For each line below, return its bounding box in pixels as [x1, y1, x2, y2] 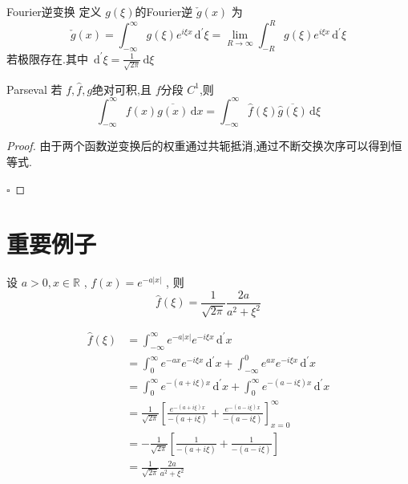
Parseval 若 [6, 80, 63, 97]
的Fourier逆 [135, 3, 193, 19]
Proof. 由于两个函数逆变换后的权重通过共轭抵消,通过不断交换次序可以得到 [6, 137, 391, 154]
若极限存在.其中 [6, 50, 88, 67]
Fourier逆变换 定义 [6, 3, 102, 19]
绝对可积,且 [92, 80, 152, 97]
